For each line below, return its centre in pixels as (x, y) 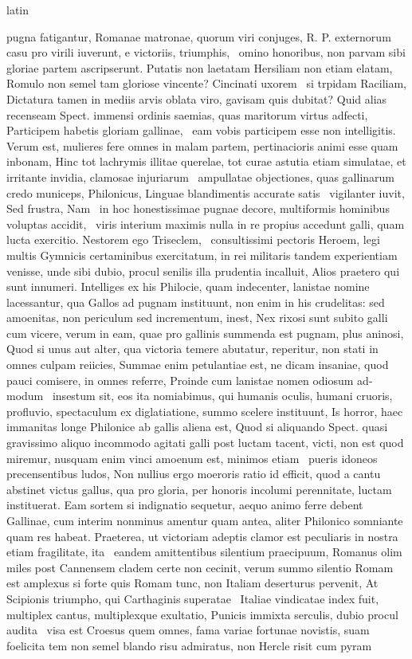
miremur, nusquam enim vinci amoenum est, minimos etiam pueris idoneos (192, 458)
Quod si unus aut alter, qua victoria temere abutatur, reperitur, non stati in (192, 349)
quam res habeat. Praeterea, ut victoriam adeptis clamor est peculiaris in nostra (202, 536)
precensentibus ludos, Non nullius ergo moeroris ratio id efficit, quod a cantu (194, 474)
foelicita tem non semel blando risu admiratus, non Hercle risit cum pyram (189, 645)
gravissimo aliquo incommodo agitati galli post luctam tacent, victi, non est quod (205, 443)
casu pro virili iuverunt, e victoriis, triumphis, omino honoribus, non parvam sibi (206, 52)
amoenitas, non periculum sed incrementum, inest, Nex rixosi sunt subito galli (197, 318)
